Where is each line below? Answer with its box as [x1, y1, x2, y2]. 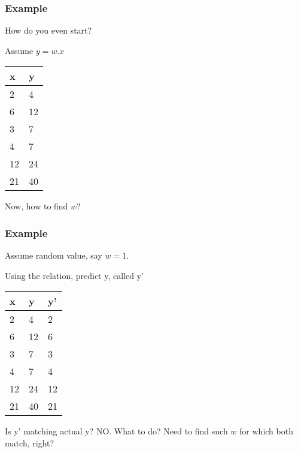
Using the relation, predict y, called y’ [5, 269, 144, 281]
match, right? [5, 437, 54, 449]
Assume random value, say [5, 249, 102, 262]
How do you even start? [5, 24, 92, 37]
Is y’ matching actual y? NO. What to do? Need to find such [5, 425, 228, 437]
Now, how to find [5, 200, 68, 212]
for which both [239, 425, 293, 437]
